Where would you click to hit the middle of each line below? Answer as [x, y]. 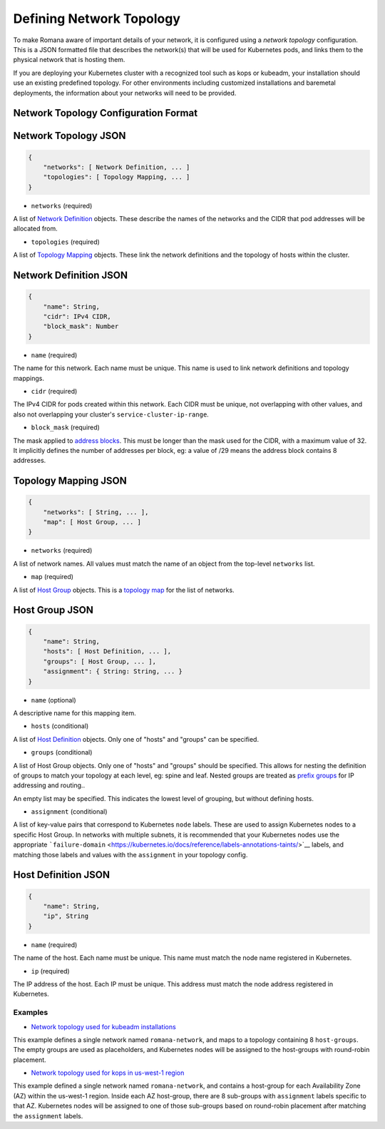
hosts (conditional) [60, 726]
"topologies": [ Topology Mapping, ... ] [117, 177]
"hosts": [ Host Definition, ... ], [107, 652]
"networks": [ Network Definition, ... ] [117, 167]
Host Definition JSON [62, 875]
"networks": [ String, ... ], [96, 512]
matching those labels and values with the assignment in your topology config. [130, 854]
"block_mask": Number [81, 327]
